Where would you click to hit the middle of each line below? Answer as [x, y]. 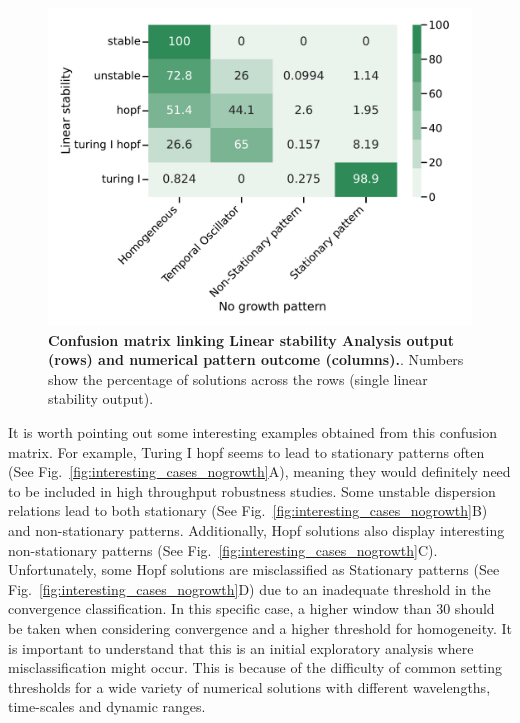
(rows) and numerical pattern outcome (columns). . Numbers [256, 359]
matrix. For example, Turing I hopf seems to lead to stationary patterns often [246, 451]
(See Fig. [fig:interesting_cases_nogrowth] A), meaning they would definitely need [259, 471]
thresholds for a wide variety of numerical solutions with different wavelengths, [249, 686]
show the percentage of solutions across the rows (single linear [238, 378]
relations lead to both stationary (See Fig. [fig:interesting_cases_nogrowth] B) [248, 510]
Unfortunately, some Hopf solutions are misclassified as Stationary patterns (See [254, 569]
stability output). [101, 398]
